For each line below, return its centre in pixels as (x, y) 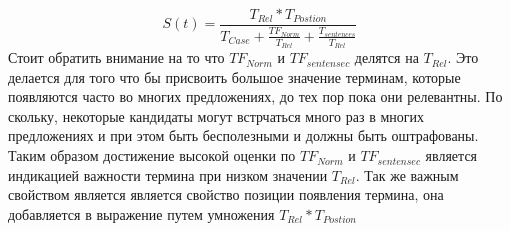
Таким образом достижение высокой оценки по (152, 155)
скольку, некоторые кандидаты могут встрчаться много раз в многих (216, 115)
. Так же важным (407, 174)
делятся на (386, 57)
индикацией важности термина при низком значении (168, 174)
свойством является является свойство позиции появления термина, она (226, 194)
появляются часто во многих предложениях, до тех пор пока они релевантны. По (255, 96)
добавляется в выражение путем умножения (141, 213)
